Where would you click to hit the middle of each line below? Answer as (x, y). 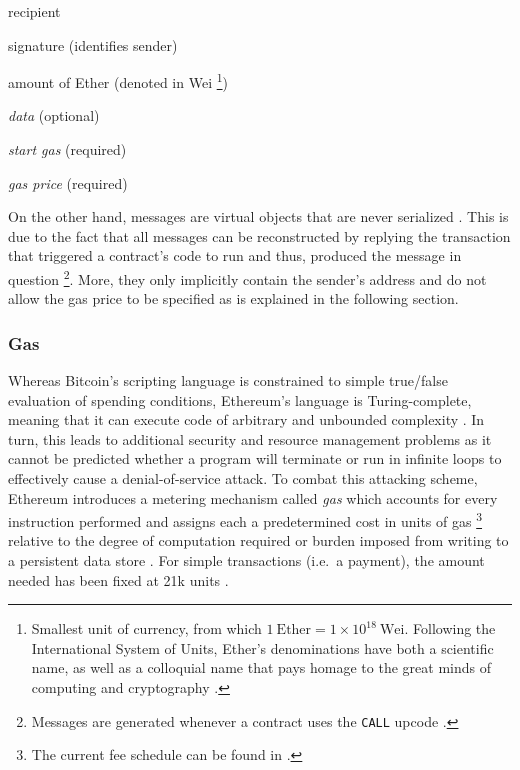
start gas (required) (67, 149)
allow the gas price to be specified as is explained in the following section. (233, 298)
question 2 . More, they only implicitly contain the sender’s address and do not (247, 277)
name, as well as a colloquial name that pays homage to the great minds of (261, 667)
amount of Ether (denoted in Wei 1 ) (118, 80)
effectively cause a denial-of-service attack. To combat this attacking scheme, (243, 478)
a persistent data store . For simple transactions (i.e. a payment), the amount (246, 560)
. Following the (450, 628)
